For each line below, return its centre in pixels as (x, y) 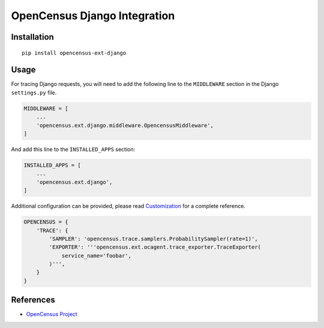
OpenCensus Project (52, 314)
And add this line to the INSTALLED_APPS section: (73, 149)
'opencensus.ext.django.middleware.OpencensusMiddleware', (125, 125)
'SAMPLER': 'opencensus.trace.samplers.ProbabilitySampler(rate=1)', (153, 238)
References (33, 300)
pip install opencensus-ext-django (74, 53)
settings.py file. (34, 93)
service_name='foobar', (97, 256)
